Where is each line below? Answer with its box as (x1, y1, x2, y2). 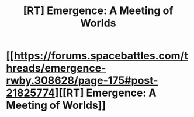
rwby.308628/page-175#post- (6, 74, 158, 87)
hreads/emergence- (6, 62, 106, 75)
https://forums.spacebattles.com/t (13, 49, 188, 62)
